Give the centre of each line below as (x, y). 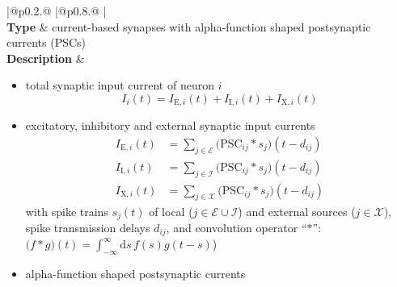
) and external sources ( (297, 211)
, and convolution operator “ (237, 227)
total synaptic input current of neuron (120, 85)
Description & (46, 58)
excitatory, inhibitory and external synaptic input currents (170, 125)
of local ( (171, 211)
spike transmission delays (88, 227)
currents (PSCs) (46, 42)
